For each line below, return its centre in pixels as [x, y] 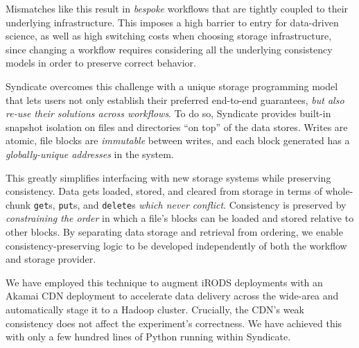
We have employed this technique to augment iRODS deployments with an [164, 282]
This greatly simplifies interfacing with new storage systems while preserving [168, 177]
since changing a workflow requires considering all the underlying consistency [169, 49]
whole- [339, 191]
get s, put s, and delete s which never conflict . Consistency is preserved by [190, 204]
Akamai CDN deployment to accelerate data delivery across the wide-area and [172, 296]
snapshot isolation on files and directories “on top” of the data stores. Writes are [177, 127]
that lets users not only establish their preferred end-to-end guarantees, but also [175, 99]
